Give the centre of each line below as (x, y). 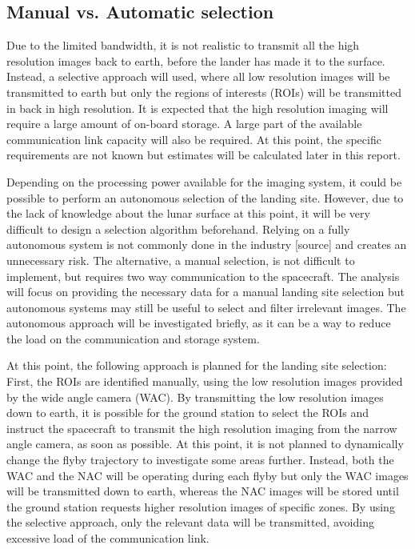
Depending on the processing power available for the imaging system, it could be (204, 181)
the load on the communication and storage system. (133, 338)
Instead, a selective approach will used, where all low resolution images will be (198, 76)
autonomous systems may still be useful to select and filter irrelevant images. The (206, 307)
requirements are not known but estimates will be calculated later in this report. (204, 155)
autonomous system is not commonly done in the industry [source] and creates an (207, 244)
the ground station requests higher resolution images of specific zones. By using (201, 506)
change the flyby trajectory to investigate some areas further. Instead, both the (200, 460)
